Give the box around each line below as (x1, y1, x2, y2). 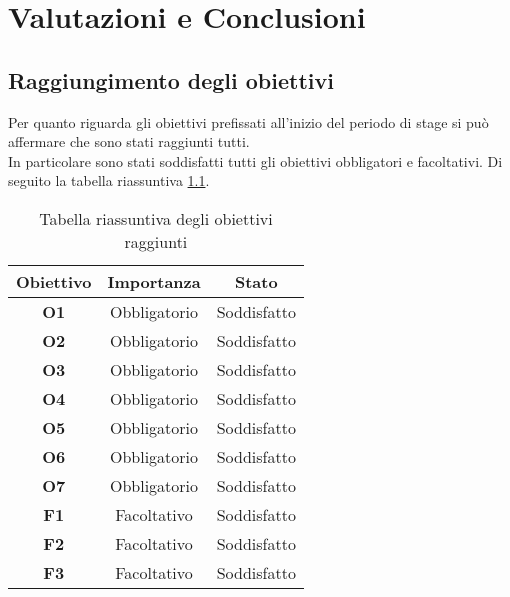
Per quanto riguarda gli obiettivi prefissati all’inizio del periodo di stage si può (8, 111, 489, 132)
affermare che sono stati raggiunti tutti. (8, 131, 250, 152)
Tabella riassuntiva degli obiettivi (39, 206, 273, 230)
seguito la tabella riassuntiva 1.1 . (8, 170, 210, 191)
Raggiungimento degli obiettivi (8, 64, 334, 95)
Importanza (107, 269, 201, 293)
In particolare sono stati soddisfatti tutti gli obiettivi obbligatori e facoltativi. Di (8, 150, 503, 171)
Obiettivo (16, 269, 92, 293)
